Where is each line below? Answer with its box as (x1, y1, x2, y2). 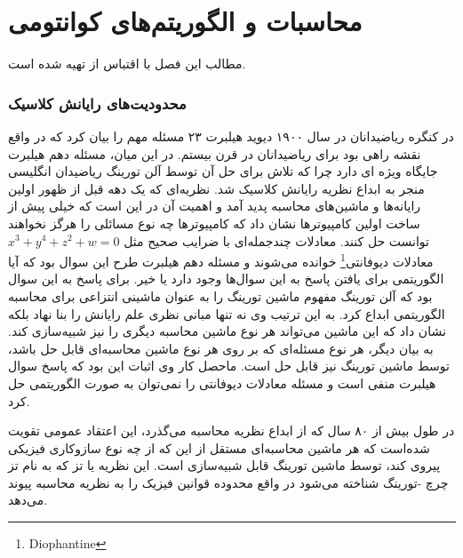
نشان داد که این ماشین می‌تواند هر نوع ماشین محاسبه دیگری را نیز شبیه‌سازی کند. (8, 322, 446, 340)
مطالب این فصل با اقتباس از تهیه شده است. (8, 54, 246, 73)
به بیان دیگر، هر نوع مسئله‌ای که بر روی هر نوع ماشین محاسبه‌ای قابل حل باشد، (8, 339, 434, 357)
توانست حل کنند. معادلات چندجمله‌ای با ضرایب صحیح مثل (124, 231, 429, 250)
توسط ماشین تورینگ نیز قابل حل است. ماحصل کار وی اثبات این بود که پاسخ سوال (8, 356, 450, 375)
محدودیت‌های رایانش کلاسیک (8, 92, 187, 114)
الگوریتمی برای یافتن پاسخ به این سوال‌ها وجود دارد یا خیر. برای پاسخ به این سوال (8, 269, 444, 288)
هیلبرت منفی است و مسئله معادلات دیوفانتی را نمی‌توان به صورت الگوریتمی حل (8, 373, 436, 392)
